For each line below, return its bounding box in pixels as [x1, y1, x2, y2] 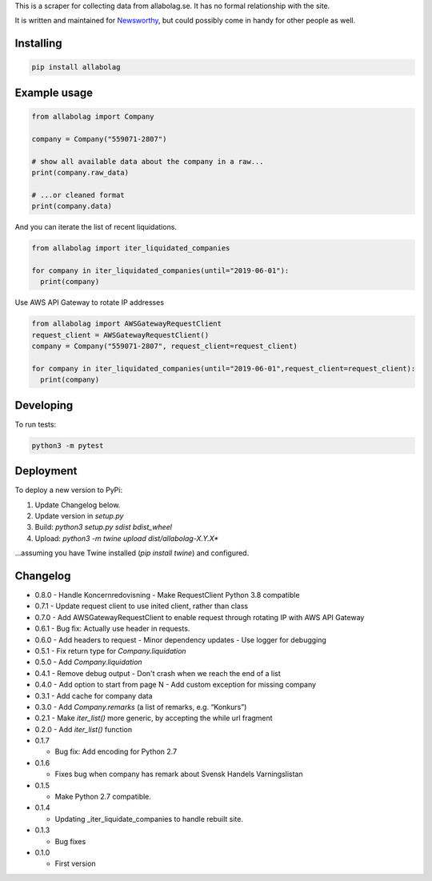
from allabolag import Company [31, 112, 155, 121]
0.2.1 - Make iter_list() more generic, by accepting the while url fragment [34, 713, 273, 723]
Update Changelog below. [34, 500, 121, 510]
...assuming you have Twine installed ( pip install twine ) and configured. [14, 548, 250, 558]
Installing [14, 37, 63, 50]
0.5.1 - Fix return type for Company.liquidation [34, 646, 187, 655]
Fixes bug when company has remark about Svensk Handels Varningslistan [54, 769, 303, 779]
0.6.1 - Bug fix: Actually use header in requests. [34, 624, 190, 634]
